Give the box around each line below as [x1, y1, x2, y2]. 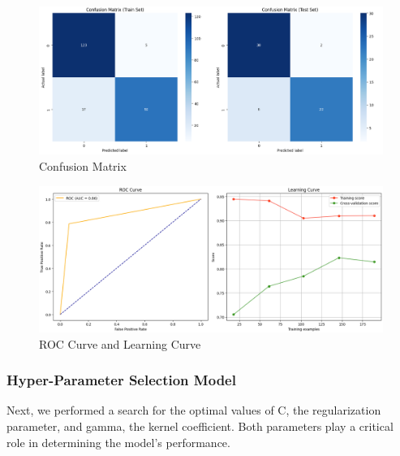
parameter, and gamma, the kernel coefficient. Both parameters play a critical [6, 418, 394, 435]
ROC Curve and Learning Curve [39, 335, 201, 352]
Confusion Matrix [39, 157, 127, 174]
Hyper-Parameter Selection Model [6, 370, 236, 390]
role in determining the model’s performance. [6, 433, 230, 450]
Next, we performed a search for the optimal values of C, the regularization [6, 402, 381, 419]
